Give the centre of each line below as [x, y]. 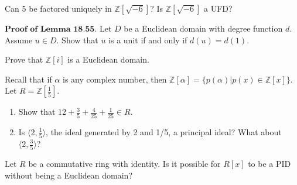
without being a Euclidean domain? [69, 175]
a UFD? [218, 8]
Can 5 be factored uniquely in [58, 8]
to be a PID [269, 164]
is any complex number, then [115, 79]
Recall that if [28, 79]
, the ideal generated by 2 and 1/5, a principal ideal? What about [164, 131]
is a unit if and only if [148, 40]
